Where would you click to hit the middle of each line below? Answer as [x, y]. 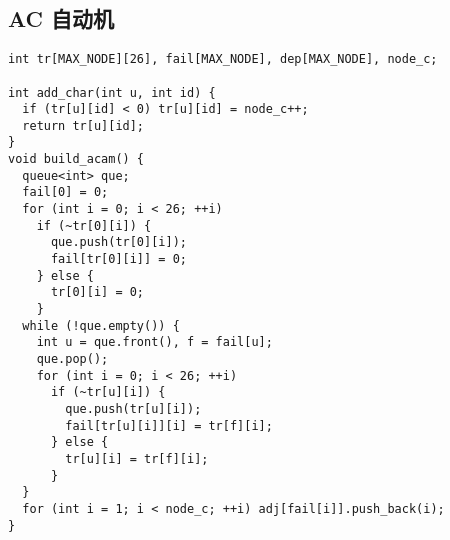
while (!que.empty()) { [101, 325]
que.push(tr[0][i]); [118, 242]
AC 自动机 [61, 18]
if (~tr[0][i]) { [94, 225]
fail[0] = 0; [65, 192]
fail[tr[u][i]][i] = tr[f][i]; [169, 425]
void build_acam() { [76, 159]
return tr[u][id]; [83, 125]
